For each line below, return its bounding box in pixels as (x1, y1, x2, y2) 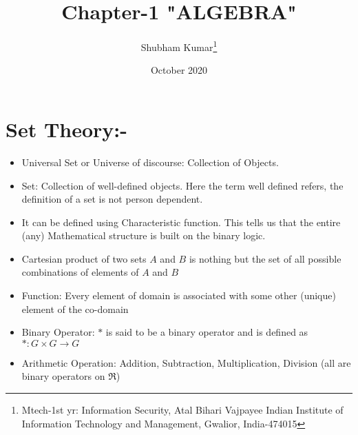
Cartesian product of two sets (21, 251, 147, 265)
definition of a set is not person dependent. (21, 192, 203, 206)
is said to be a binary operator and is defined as (105, 325, 308, 339)
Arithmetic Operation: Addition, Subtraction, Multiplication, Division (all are (21, 355, 351, 370)
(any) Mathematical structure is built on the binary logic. (21, 228, 266, 243)
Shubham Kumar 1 (140, 38, 218, 54)
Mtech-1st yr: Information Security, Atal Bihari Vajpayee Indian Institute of (21, 403, 344, 417)
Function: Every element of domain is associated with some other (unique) (21, 288, 336, 303)
